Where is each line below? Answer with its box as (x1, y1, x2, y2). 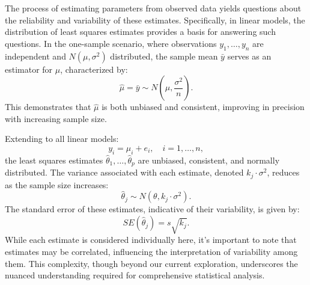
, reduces (267, 166, 300, 179)
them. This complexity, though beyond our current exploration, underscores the (5, 257, 298, 269)
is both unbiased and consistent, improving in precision (102, 100, 305, 113)
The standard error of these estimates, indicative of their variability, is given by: (5, 203, 300, 215)
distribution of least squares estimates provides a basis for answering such (5, 25, 276, 38)
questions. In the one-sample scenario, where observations (5, 37, 217, 49)
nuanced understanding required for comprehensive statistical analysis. (5, 269, 265, 281)
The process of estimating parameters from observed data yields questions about (5, 2, 302, 14)
